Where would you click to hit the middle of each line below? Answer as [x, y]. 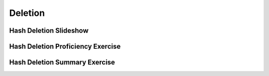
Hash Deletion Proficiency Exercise [65, 46]
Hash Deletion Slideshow [49, 31]
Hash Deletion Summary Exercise [62, 62]
